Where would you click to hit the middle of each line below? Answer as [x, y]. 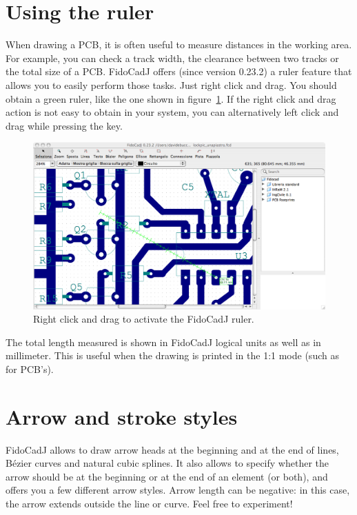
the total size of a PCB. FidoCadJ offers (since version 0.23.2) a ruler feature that [179, 71]
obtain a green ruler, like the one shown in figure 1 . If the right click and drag [171, 98]
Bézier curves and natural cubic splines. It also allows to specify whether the [167, 463]
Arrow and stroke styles [122, 416]
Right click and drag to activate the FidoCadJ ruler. [144, 319]
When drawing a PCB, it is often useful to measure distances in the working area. [179, 44]
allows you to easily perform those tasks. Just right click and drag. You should [171, 84]
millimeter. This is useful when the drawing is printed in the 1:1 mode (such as [172, 355]
